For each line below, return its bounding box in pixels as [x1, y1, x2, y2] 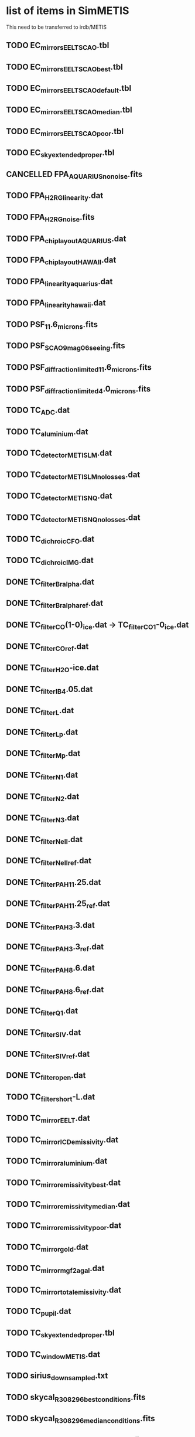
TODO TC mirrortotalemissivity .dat [6, 1285, 122, 1296]
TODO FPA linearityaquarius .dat [6, 277, 113, 288]
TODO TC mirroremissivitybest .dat [6, 1177, 121, 1189]
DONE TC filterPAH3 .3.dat [6, 920, 95, 932]
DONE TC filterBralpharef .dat [6, 598, 104, 610]
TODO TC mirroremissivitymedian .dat [6, 1199, 131, 1211]
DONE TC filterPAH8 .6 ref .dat [6, 985, 104, 996]
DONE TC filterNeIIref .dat [6, 856, 92, 867]
